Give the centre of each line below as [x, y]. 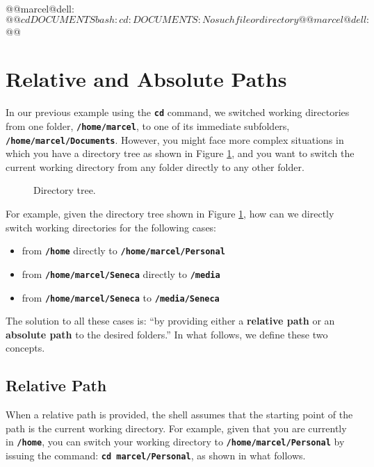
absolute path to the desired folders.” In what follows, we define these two [167, 334]
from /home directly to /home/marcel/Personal [123, 251]
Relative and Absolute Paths [146, 79]
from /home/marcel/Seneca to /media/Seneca [121, 297]
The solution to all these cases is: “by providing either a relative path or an [170, 321]
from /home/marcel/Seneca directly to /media [121, 273]
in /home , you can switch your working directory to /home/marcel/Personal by [175, 442]
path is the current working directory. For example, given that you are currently [176, 428]
